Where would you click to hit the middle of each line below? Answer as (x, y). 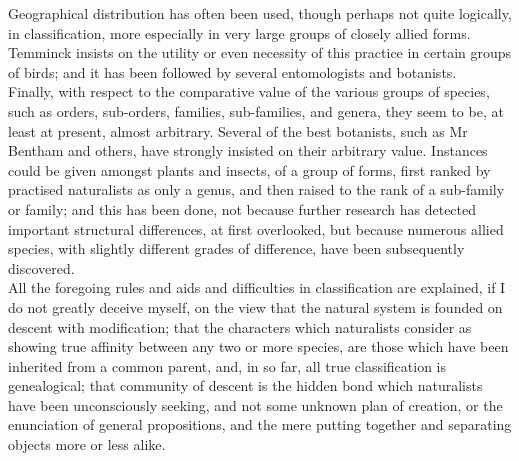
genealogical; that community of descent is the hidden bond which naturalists (245, 385)
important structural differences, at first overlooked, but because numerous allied (256, 228)
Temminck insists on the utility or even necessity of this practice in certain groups (260, 52)
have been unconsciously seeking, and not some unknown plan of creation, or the (255, 404)
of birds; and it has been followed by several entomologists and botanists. (232, 71)
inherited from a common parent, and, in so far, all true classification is (227, 365)
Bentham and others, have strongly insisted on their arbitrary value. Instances (248, 150)
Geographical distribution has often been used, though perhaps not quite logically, (260, 13)
